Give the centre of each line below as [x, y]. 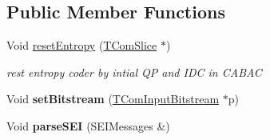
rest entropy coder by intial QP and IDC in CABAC [134, 72]
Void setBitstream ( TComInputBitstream [113, 99]
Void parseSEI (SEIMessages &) [88, 125]
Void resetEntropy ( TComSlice [82, 45]
